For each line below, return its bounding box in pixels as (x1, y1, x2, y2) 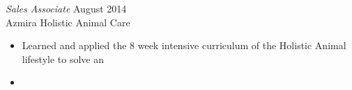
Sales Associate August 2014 (6, 1, 127, 15)
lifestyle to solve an (22, 51, 104, 66)
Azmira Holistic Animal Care (6, 15, 130, 29)
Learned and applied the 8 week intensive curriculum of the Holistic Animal (22, 38, 346, 53)
